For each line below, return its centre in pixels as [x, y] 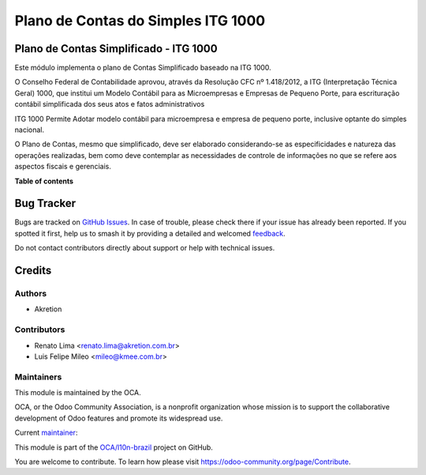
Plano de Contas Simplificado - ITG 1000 [116, 49]
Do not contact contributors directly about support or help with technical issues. [145, 248]
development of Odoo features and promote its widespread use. [119, 418]
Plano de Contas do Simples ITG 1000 [140, 21]
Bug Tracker [45, 204]
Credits [33, 271]
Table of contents [44, 181]
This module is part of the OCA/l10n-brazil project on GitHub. [114, 447]
